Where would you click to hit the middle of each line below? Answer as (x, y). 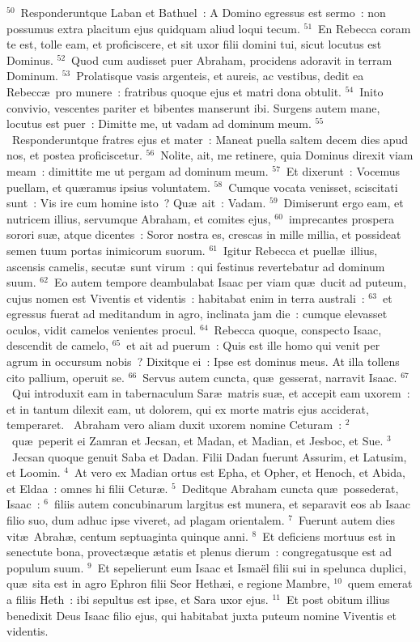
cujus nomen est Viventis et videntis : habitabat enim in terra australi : (186, 298)
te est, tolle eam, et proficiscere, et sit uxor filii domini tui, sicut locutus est (194, 44)
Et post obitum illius (338, 599)
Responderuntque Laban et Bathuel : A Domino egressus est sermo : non (203, 12)
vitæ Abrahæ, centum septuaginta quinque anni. (127, 536)
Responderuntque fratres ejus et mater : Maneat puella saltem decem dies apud (210, 139)
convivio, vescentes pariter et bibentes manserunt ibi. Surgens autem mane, (193, 107)
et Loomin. (34, 472)
